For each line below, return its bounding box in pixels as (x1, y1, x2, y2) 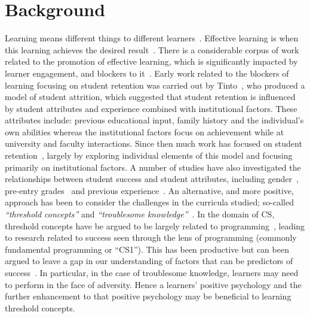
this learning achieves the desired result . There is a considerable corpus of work (5, 43, 299, 56)
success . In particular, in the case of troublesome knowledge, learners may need (5, 266, 299, 278)
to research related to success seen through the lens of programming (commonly (5, 231, 297, 244)
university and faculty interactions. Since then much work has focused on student (5, 137, 302, 150)
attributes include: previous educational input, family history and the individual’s (5, 114, 304, 126)
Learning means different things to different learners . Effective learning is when (5, 32, 299, 44)
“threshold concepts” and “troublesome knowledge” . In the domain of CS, (5, 208, 275, 220)
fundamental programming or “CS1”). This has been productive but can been (5, 243, 289, 255)
